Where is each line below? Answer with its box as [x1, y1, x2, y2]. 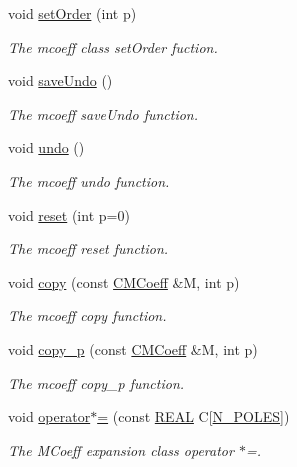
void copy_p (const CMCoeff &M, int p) [8, 338, 258, 359]
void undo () [8, 137, 85, 158]
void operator [8, 406, 91, 427]
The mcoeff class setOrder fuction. [8, 36, 218, 57]
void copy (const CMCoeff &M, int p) [8, 271, 240, 292]
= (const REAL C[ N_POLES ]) [97, 406, 290, 427]
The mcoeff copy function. [8, 305, 167, 326]
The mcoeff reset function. [8, 238, 169, 259]
